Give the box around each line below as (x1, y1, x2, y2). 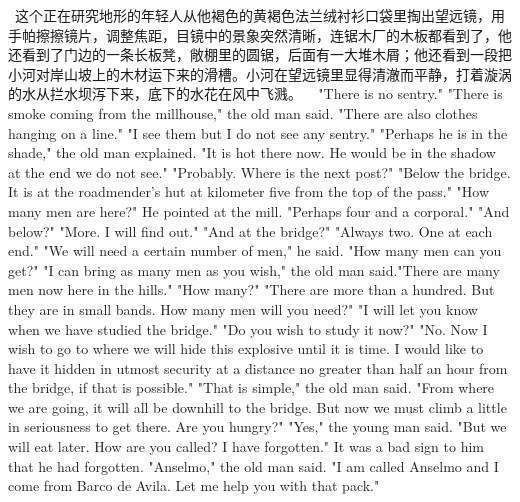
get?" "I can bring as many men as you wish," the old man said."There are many (8, 259, 500, 280)
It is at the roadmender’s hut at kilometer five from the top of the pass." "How (8, 181, 490, 202)
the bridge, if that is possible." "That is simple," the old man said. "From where (8, 377, 495, 398)
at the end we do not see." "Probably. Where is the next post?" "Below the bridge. (8, 161, 511, 182)
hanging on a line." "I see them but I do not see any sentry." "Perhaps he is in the (8, 122, 508, 143)
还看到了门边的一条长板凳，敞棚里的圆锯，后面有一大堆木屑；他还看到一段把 (8, 44, 512, 65)
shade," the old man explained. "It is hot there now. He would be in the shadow (8, 142, 496, 163)
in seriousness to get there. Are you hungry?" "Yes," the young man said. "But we (8, 416, 507, 437)
